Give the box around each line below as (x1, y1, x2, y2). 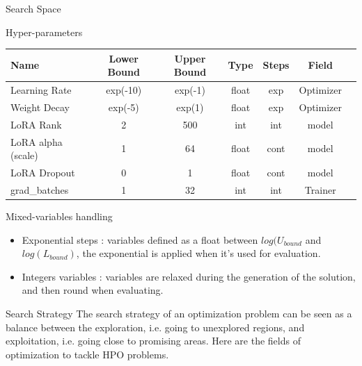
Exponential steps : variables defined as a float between (22, 232, 258, 247)
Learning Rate (10, 83, 72, 97)
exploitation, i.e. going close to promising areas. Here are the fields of (6, 333, 301, 348)
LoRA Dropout (10, 165, 75, 180)
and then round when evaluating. (22, 283, 164, 297)
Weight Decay (10, 99, 70, 114)
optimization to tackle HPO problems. (6, 347, 169, 361)
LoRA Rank (10, 117, 62, 131)
